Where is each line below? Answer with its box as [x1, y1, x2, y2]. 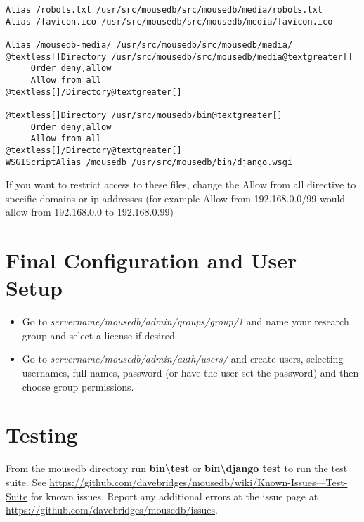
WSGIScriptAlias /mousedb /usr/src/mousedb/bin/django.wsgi [6, 157, 293, 167]
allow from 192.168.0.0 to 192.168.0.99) [6, 204, 174, 219]
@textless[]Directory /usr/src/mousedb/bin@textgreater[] [6, 110, 282, 120]
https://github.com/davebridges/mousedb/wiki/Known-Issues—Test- [49, 474, 348, 489]
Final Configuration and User [6, 246, 297, 275]
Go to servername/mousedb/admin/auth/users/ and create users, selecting [22, 351, 344, 366]
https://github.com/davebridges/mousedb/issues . [6, 502, 218, 517]
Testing [6, 420, 78, 449]
